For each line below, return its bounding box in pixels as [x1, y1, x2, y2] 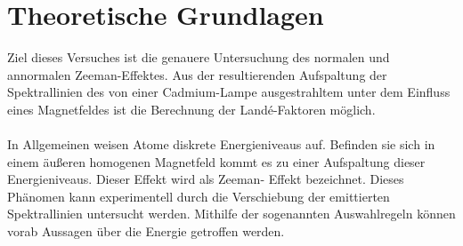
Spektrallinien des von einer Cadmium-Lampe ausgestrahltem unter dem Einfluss [7, 83, 451, 101]
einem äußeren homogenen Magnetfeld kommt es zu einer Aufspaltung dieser [7, 152, 426, 171]
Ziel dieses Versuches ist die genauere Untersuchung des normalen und [7, 48, 390, 67]
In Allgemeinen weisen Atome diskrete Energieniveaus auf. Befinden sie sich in [7, 135, 435, 154]
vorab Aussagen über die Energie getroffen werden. [7, 222, 285, 241]
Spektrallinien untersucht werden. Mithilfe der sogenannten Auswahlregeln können [7, 204, 456, 223]
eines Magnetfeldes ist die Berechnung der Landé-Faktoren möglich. [7, 99, 376, 118]
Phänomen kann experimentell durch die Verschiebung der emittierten [7, 186, 390, 205]
